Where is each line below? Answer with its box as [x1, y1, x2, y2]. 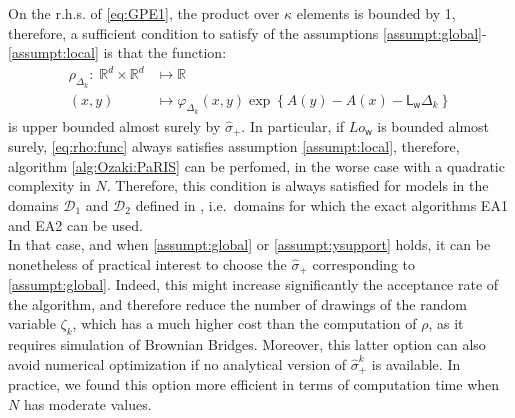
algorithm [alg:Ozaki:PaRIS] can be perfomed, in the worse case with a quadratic [8, 155, 505, 176]
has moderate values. [23, 393, 152, 414]
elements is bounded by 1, [296, 3, 456, 23]
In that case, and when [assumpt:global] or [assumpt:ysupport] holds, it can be [8, 234, 491, 255]
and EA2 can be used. [8, 214, 143, 235]
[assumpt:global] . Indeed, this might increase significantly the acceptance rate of [8, 274, 499, 295]
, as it [428, 313, 464, 334]
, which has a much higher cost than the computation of [72, 313, 417, 334]
